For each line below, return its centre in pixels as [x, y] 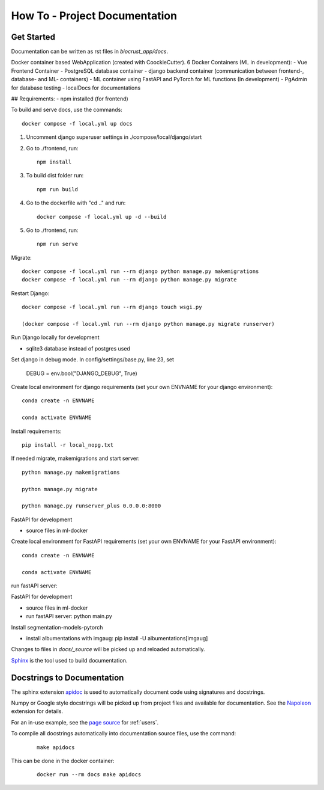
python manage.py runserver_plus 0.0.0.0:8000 [91, 506]
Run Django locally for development [55, 337]
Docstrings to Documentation [67, 677]
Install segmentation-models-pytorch [57, 627]
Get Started [33, 37]
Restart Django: [30, 293]
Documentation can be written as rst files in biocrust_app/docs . [90, 52]
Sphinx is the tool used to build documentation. [69, 660]
